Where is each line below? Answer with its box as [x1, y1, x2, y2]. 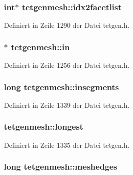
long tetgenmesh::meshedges [4, 160, 117, 173]
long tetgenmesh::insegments [4, 80, 119, 93]
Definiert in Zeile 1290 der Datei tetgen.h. [4, 20, 130, 30]
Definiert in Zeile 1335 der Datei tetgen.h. [4, 139, 130, 150]
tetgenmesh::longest [4, 120, 84, 133]
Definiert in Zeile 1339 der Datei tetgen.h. [4, 99, 130, 110]
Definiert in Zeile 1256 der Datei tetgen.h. [4, 60, 130, 70]
